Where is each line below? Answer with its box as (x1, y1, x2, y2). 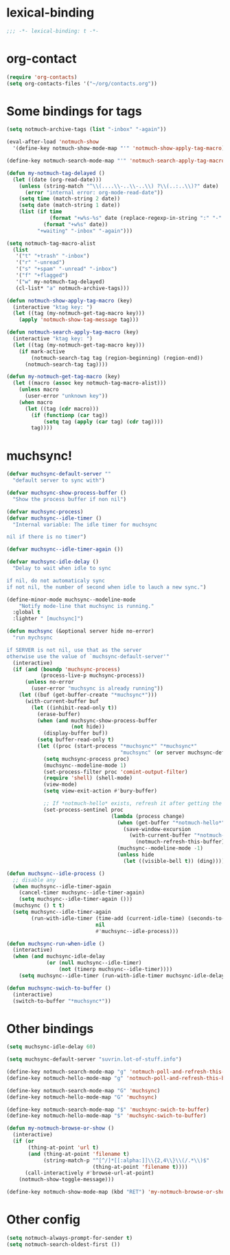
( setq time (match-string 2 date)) (19, 195, 121, 203)
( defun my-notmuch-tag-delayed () (6, 170, 106, 176)
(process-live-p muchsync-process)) (40, 672, 146, 680)
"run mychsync (12, 634, 53, 641)
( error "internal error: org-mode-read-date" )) (24, 189, 164, 196)
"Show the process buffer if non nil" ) (12, 496, 127, 502)
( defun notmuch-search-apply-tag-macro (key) (6, 329, 139, 336)
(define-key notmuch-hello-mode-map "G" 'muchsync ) (6, 1094, 157, 1101)
